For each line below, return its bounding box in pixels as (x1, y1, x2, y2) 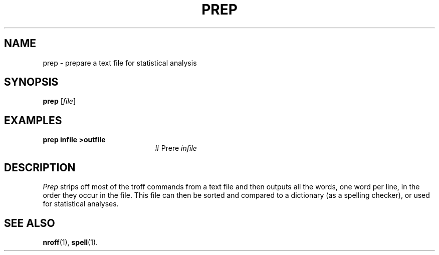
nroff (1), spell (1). (43, 237, 98, 246)
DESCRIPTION (4, 161, 76, 174)
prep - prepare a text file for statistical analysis (43, 58, 197, 67)
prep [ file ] (43, 97, 76, 106)
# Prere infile (155, 144, 197, 153)
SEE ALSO (4, 216, 55, 229)
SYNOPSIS (4, 76, 59, 89)
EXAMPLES (4, 114, 62, 127)
